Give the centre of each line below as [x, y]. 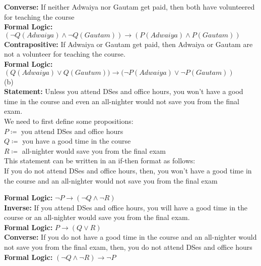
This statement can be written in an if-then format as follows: [100, 161]
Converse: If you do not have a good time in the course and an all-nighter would [130, 237]
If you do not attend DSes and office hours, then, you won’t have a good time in [128, 170]
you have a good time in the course [77, 141]
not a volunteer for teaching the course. [65, 54]
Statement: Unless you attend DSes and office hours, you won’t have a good [124, 91]
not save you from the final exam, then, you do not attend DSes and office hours [128, 247]
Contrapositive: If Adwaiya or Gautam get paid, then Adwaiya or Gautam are [128, 44]
